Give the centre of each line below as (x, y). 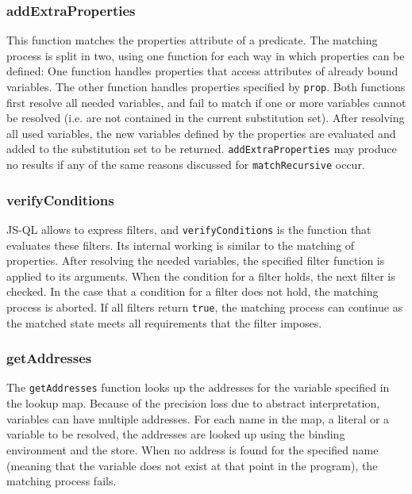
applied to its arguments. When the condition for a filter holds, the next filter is (201, 276)
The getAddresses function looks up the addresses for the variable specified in (198, 387)
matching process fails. (62, 481)
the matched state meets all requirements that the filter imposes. (164, 322)
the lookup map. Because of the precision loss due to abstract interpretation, (193, 403)
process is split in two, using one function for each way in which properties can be (206, 55)
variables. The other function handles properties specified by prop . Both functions (206, 86)
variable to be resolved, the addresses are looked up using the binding (176, 434)
